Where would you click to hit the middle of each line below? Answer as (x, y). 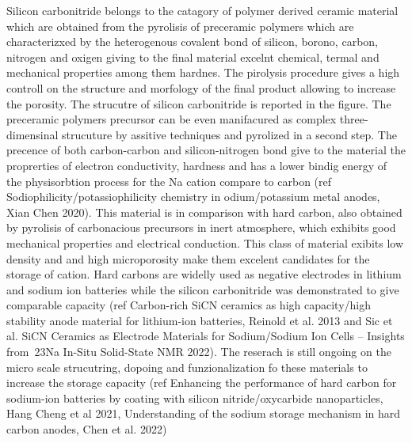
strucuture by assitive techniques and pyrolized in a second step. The (229, 134)
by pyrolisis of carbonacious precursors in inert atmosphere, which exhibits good (201, 227)
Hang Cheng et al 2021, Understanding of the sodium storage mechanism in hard (204, 413)
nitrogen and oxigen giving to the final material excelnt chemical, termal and (193, 57)
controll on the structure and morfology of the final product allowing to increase (201, 87)
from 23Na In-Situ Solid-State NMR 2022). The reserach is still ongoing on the (199, 352)
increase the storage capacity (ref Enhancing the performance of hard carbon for (202, 382)
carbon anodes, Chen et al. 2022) (87, 429)
